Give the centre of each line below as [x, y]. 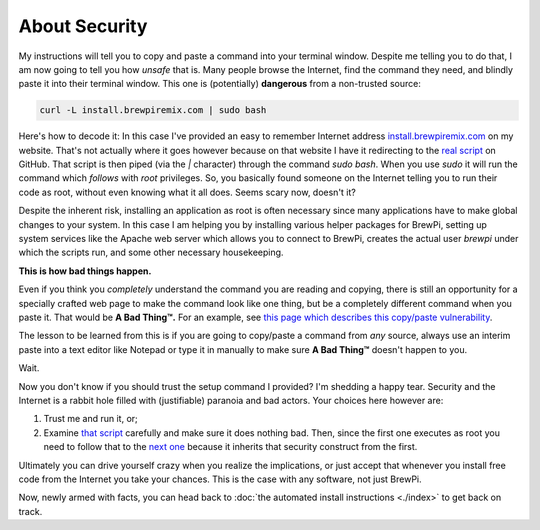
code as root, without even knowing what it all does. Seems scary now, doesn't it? [187, 192]
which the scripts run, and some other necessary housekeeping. [151, 252]
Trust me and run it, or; [91, 419]
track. [30, 511]
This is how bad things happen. [85, 271]
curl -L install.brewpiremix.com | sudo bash [153, 110]
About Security [83, 26]
